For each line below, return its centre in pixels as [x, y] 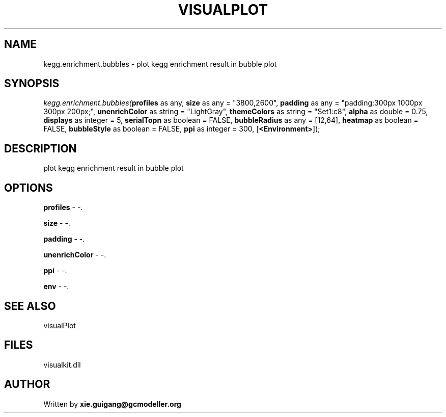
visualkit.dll [62, 364]
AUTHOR [27, 384]
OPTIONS [29, 188]
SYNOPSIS [32, 84]
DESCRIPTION [40, 148]
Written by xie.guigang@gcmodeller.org [112, 404]
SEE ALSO [30, 306]
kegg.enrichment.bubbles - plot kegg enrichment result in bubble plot [160, 64]
